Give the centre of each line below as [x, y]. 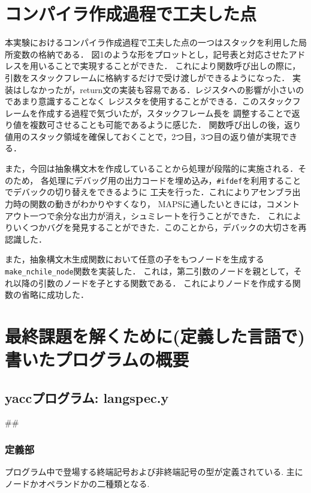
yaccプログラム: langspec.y [87, 397]
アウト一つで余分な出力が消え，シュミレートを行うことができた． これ [145, 215]
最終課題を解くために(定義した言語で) [155, 335]
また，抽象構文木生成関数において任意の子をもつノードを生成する [135, 259]
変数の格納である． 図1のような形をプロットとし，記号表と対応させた [151, 54]
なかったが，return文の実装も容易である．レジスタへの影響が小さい [163, 89]
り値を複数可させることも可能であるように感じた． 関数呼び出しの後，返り [153, 125]
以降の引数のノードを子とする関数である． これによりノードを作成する [153, 283]
